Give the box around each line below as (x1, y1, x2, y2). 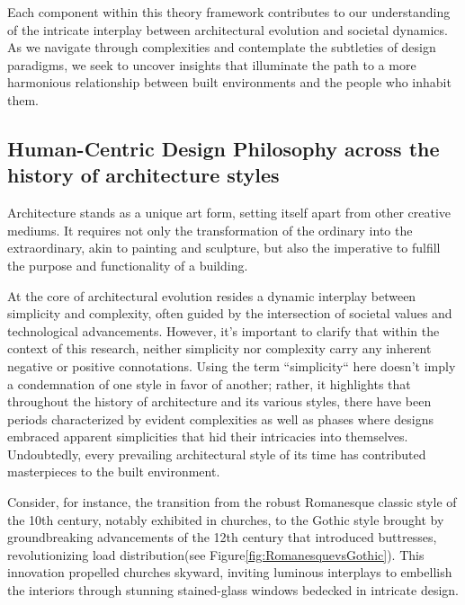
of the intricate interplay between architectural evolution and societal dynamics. (7, 20, 448, 39)
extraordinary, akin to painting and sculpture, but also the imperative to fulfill (7, 238, 441, 257)
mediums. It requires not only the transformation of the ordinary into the (7, 220, 413, 239)
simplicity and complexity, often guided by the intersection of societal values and (7, 304, 452, 323)
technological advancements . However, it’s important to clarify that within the (7, 321, 440, 340)
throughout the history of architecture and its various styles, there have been (7, 392, 432, 411)
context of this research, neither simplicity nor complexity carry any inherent (7, 339, 432, 358)
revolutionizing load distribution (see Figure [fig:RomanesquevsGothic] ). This (7, 545, 425, 564)
